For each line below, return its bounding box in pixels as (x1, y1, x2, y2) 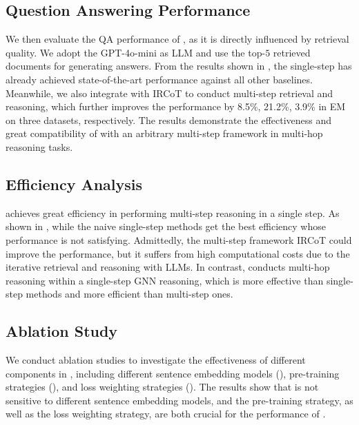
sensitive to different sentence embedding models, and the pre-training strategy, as (6, 393, 353, 407)
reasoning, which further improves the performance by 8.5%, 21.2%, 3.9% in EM (6, 99, 346, 114)
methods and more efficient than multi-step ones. (26, 287, 233, 301)
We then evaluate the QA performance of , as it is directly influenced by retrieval (6, 32, 349, 46)
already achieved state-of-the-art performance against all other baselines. (6, 72, 313, 86)
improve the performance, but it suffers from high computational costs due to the (6, 246, 350, 260)
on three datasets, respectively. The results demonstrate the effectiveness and (6, 112, 332, 127)
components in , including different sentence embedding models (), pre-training (6, 366, 340, 380)
